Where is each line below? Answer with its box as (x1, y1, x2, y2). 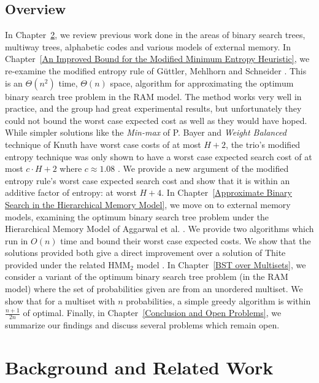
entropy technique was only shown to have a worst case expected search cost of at (5, 150, 312, 163)
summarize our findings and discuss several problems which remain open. (5, 319, 280, 331)
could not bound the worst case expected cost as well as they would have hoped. (5, 114, 307, 126)
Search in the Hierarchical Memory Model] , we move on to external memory (5, 198, 291, 211)
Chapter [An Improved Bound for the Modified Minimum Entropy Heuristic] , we (5, 52, 310, 65)
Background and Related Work (5, 354, 274, 379)
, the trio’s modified (226, 137, 301, 150)
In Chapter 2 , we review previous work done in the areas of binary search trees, (5, 28, 306, 41)
